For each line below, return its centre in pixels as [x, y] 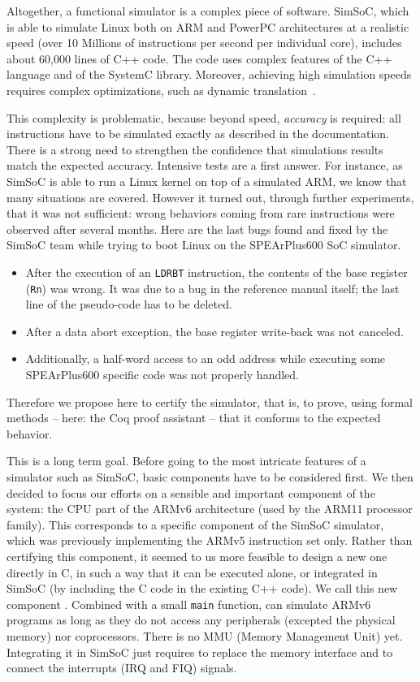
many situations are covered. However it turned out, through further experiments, [210, 197]
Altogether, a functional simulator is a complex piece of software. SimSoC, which [208, 11]
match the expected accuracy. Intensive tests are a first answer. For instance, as [205, 165]
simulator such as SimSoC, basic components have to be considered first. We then [210, 476]
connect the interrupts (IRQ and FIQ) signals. [122, 668]
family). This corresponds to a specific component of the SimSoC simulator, [195, 524]
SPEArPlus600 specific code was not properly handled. [162, 374]
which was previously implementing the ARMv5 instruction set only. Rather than [210, 540]
